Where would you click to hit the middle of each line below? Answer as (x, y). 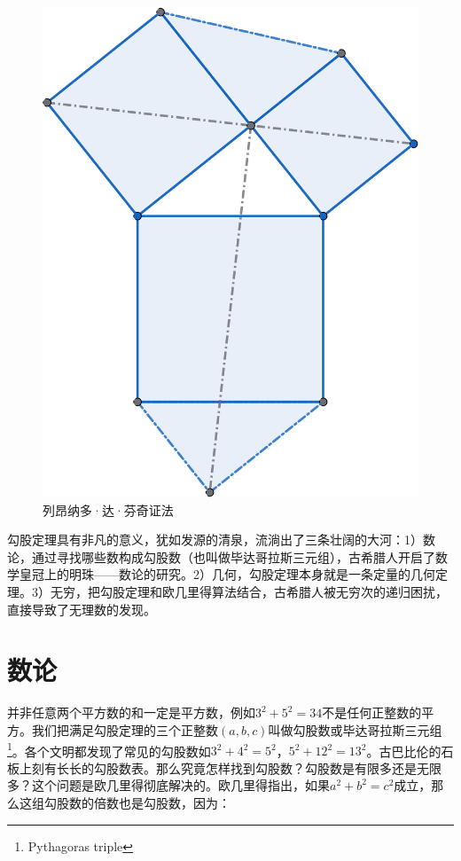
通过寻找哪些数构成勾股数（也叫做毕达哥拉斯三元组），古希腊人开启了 (233, 556)
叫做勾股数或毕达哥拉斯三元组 (355, 729)
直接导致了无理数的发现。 (82, 609)
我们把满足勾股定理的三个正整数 (125, 729)
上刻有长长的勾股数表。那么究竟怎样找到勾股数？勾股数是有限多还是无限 (230, 767)
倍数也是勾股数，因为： (162, 802)
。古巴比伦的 (404, 751)
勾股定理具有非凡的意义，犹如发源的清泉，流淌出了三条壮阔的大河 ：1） (215, 540)
